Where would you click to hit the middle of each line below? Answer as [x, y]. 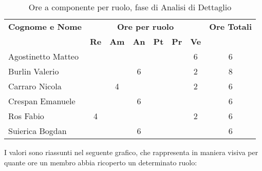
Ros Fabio [26, 116]
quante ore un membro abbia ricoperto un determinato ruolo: [101, 162]
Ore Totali [231, 26]
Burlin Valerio [34, 71]
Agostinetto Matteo [43, 56]
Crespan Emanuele [42, 101]
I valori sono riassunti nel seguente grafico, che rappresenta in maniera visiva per [131, 152]
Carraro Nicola [35, 86]
